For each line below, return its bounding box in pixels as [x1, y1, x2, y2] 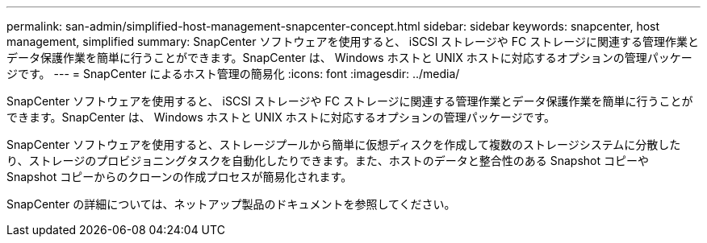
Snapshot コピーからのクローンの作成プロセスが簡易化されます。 [6, 170, 353, 183]
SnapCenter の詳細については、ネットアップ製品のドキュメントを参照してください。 [6, 197, 456, 211]
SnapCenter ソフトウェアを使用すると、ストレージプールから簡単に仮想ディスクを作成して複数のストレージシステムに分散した [6, 138, 681, 151]
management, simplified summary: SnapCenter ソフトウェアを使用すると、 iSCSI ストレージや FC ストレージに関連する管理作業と [6, 35, 699, 48]
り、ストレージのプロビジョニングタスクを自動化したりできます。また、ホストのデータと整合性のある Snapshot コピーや [6, 154, 649, 167]
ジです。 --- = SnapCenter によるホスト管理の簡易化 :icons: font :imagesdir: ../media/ [6, 67, 460, 80]
